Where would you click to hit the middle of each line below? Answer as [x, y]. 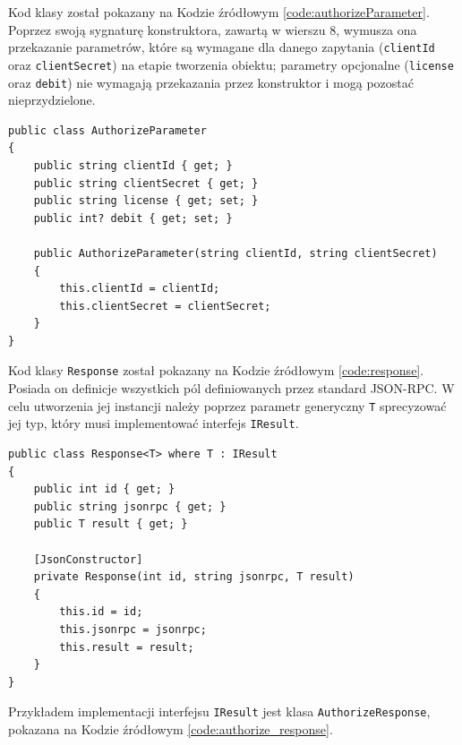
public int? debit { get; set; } [133, 218]
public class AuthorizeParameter [107, 130]
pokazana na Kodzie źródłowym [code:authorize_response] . [171, 729]
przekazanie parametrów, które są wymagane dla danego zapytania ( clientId [222, 47]
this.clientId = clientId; [140, 289]
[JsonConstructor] [88, 559]
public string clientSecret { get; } [146, 183]
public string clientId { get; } [133, 165]
